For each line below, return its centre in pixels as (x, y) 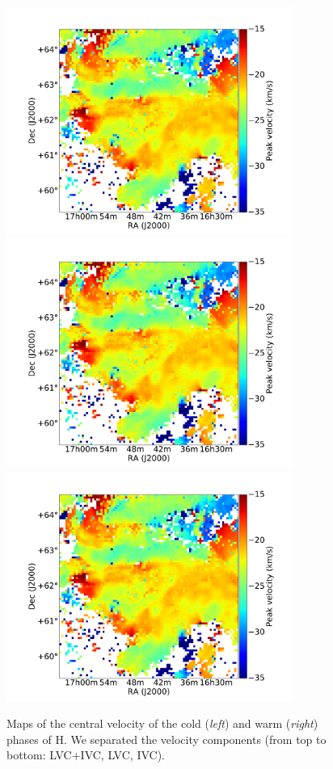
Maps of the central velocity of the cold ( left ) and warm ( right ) (162, 723)
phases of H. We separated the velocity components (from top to (166, 739)
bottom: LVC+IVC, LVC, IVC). (86, 755)
